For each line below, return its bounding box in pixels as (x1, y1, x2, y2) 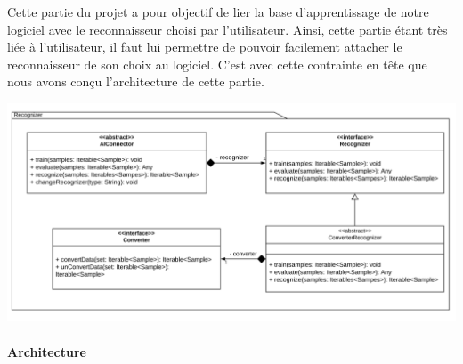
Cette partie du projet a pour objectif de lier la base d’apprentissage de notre (7, 3, 429, 20)
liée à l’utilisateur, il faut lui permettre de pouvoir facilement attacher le (7, 37, 402, 56)
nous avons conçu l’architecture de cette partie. (7, 72, 264, 91)
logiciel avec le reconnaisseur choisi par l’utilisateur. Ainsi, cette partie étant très (7, 20, 448, 38)
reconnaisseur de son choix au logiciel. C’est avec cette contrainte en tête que (7, 54, 427, 73)
